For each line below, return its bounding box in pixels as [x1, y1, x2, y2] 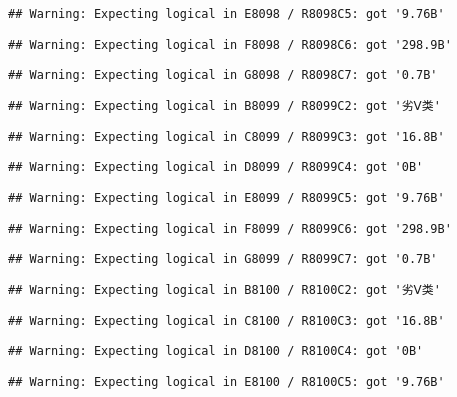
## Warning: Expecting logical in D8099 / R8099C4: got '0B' [8, 160, 424, 175]
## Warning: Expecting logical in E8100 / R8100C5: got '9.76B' [8, 374, 445, 389]
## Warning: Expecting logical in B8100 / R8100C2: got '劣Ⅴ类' [8, 282, 441, 297]
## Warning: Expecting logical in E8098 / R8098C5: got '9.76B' [8, 7, 445, 21]
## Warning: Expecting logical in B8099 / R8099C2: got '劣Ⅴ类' [8, 98, 441, 113]
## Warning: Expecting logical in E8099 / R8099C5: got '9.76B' [8, 190, 445, 205]
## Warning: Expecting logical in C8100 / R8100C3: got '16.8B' [8, 313, 445, 328]
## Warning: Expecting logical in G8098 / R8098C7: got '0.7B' [8, 68, 438, 83]
